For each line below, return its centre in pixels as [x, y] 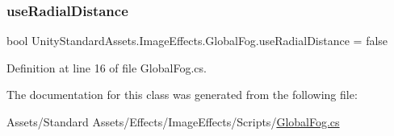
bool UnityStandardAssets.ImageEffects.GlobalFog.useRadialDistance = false [197, 41]
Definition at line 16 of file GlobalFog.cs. [107, 67]
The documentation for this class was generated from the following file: [182, 95]
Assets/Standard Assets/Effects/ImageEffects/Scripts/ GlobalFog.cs [173, 122]
